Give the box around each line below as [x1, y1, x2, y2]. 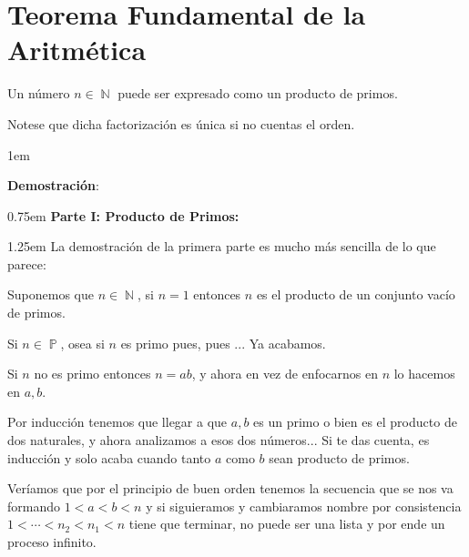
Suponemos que [7, 285, 94, 304]
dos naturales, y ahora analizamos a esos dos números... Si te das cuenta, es [7, 430, 430, 450]
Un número [7, 84, 70, 103]
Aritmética [7, 31, 147, 68]
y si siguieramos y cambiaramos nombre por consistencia [146, 496, 462, 515]
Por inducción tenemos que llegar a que [7, 412, 228, 431]
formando [7, 496, 61, 515]
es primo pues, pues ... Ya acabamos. [120, 333, 326, 352]
